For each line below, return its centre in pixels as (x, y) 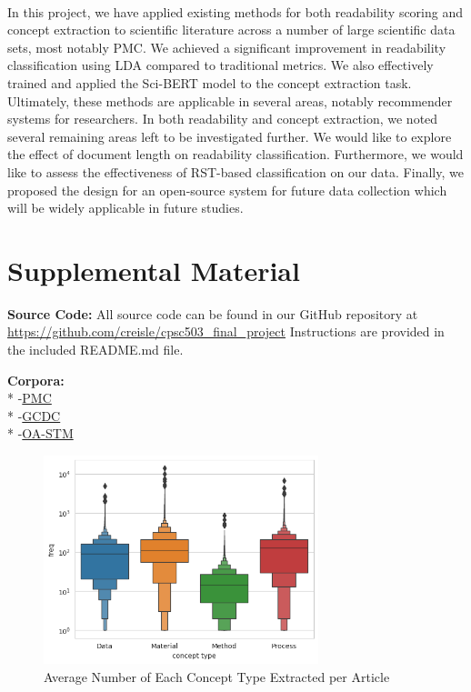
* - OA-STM (40, 433)
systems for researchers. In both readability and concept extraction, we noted (223, 119)
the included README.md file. (95, 350)
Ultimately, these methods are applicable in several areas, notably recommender (230, 100)
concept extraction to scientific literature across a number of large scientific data (231, 30)
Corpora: (36, 380)
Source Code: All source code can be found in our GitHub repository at (213, 313)
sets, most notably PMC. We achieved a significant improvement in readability (227, 47)
